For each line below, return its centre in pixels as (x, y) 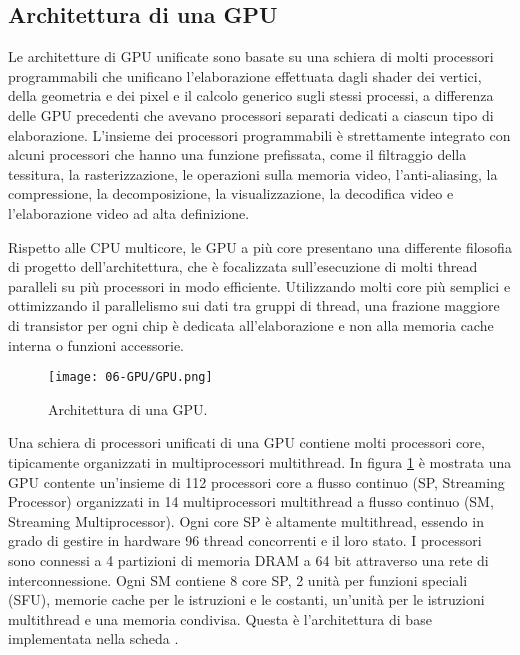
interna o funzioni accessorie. (96, 344)
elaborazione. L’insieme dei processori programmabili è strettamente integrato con (259, 134)
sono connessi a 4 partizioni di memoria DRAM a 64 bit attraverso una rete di (248, 559)
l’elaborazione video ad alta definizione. (129, 212)
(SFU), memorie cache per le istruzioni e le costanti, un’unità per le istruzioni (246, 599)
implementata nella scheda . (93, 638)
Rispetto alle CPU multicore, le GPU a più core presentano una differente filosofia (260, 246)
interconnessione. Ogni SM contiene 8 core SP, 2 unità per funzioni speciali (238, 579)
